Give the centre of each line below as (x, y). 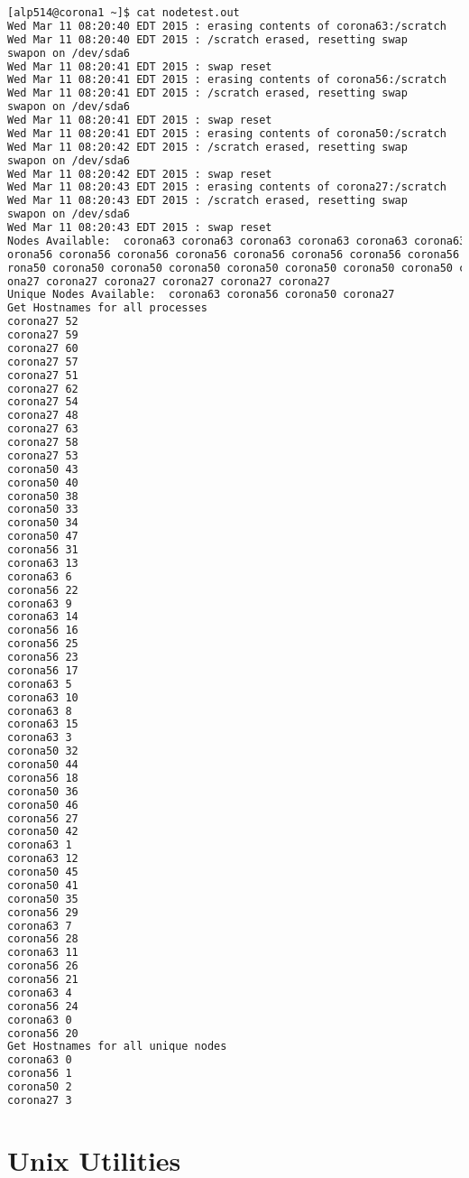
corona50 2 (40, 1087)
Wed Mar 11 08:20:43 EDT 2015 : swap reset (140, 227)
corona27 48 (43, 416)
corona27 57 (43, 362)
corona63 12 (43, 859)
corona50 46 (43, 805)
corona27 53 (43, 455)
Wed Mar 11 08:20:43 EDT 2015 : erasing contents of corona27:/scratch (227, 187)
